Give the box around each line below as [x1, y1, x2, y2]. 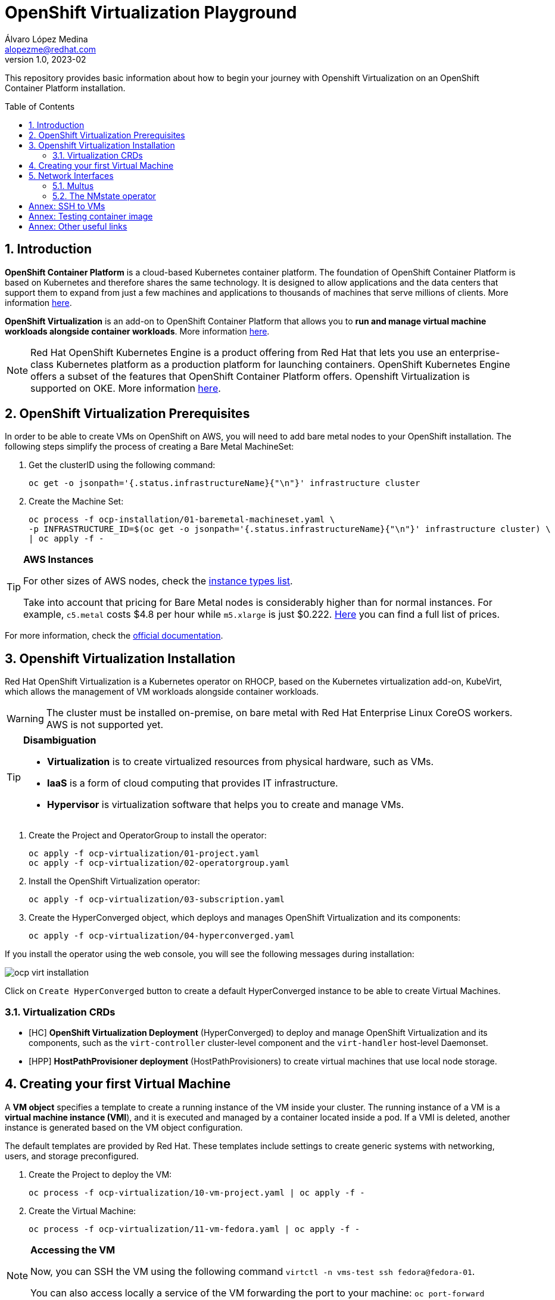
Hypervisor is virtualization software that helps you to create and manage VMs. [47, 798, 404, 811]
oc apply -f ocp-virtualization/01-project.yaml [29, 849, 260, 859]
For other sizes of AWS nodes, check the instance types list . [23, 575, 293, 587]
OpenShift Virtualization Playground [5, 2, 297, 23]
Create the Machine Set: [29, 496, 124, 507]
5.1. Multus [52, 180, 94, 191]
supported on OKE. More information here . [30, 382, 221, 394]
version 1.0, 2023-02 [5, 54, 86, 64]
